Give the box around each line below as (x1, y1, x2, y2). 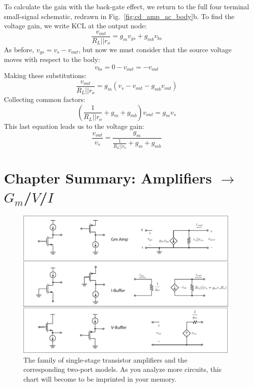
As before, (4, 44, 34, 54)
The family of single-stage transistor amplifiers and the (23, 354, 188, 365)
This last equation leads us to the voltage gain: (4, 121, 144, 131)
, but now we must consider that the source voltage (78, 44, 232, 54)
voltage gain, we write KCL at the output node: (4, 20, 147, 31)
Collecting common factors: (4, 94, 85, 104)
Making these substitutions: (4, 70, 87, 81)
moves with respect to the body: (4, 54, 100, 64)
